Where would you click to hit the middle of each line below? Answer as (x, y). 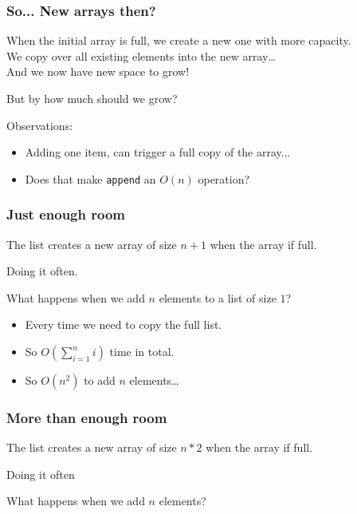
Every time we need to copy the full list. (124, 324)
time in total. (142, 352)
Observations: (40, 125)
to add (100, 380)
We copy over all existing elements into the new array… (141, 55)
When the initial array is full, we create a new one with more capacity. (179, 40)
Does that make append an (90, 178)
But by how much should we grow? (92, 98)
